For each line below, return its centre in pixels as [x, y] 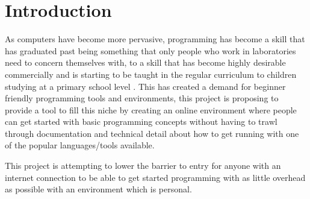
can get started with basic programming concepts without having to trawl [141, 122]
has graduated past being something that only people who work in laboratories [150, 50]
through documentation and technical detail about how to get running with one [152, 133]
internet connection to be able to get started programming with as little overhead [155, 177]
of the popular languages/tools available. [80, 145]
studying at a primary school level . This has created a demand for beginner [145, 86]
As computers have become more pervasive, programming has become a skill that [155, 39]
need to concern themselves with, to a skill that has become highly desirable [145, 62]
